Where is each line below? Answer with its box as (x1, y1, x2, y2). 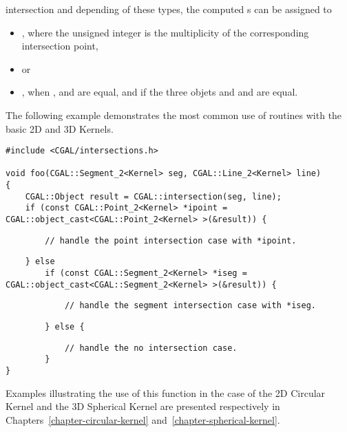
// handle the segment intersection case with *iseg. (64, 301, 317, 311)
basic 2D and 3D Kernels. (6, 121, 114, 136)
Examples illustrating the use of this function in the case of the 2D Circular (6, 385, 326, 400)
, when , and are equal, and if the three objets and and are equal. (21, 85, 298, 99)
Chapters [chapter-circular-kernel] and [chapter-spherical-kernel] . (6, 412, 280, 426)
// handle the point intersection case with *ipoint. (45, 235, 297, 246)
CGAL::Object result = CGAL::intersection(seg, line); (25, 191, 282, 202)
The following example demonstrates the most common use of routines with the (6, 107, 342, 122)
